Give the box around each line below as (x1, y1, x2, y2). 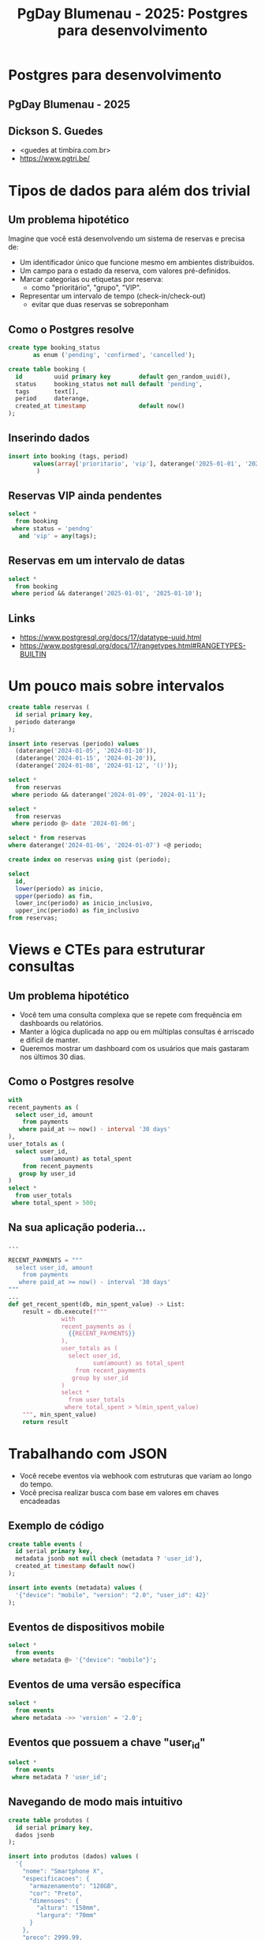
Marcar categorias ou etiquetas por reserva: (19, 275, 163, 284)
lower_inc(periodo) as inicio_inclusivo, (15, 899, 154, 907)
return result (22, 1418, 69, 1426)
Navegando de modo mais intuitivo (8, 1795, 183, 1809)
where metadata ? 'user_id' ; (11, 1774, 108, 1782)
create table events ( (8, 1540, 83, 1548)
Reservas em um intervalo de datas (8, 554, 185, 568)
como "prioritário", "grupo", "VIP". (31, 283, 142, 293)
